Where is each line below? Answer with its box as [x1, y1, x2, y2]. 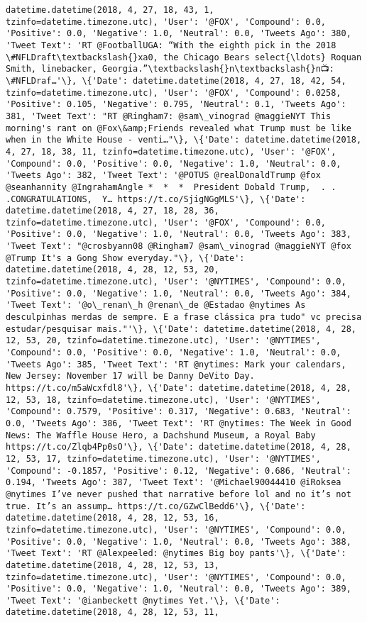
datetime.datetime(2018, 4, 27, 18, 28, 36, [6, 206, 219, 216]
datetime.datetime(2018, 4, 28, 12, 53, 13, [6, 560, 219, 570]
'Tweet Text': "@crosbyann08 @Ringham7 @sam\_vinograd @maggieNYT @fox [6, 241, 351, 252]
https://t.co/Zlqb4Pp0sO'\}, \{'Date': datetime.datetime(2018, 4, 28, [6, 442, 351, 452]
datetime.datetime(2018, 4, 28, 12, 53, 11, [6, 607, 219, 618]
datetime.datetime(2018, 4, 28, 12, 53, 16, [6, 513, 219, 523]
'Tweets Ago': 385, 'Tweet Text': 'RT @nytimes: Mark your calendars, [6, 359, 346, 370]
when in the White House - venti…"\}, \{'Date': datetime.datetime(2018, [6, 135, 362, 145]
